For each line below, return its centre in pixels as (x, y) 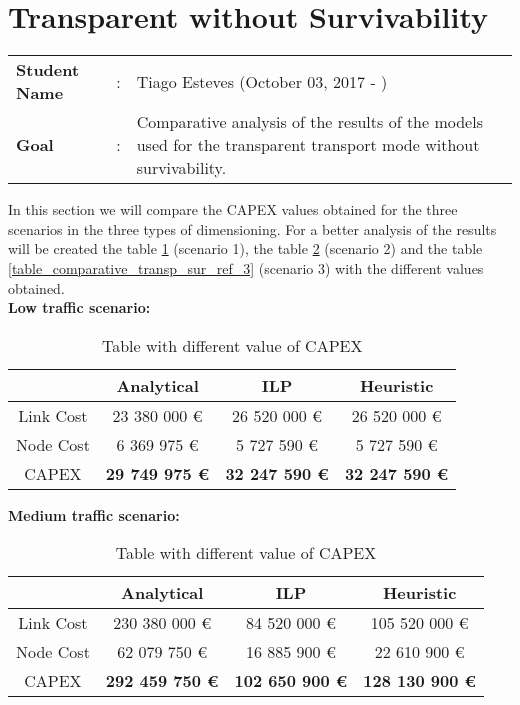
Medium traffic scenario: (94, 514)
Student (48, 70)
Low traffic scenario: (79, 307)
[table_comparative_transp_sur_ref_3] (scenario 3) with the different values (246, 267)
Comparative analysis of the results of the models (309, 122)
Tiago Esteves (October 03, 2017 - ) (262, 81)
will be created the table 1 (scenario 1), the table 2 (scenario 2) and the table (245, 248)
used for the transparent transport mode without (308, 145)
